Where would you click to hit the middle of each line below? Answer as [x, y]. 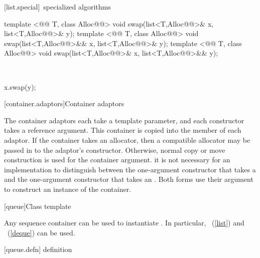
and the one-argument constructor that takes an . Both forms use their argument [129, 179]
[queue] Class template [38, 206]
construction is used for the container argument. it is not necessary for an [117, 160]
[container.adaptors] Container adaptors [64, 103]
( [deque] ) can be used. [41, 232]
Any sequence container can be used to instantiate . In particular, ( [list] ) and [124, 223]
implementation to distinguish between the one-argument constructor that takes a [130, 169]
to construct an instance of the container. [68, 189]
